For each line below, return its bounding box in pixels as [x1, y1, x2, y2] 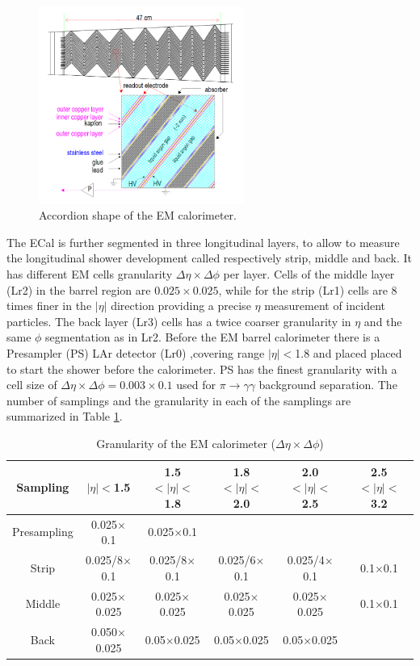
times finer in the [6, 297, 92, 314]
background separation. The [258, 376, 397, 393]
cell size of [6, 376, 57, 393]
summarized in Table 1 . [6, 408, 123, 425]
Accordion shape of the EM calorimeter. [39, 207, 237, 224]
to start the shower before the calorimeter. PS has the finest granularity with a [6, 360, 397, 377]
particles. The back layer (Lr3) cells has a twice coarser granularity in [6, 312, 351, 329]
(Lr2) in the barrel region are [6, 281, 151, 298]
